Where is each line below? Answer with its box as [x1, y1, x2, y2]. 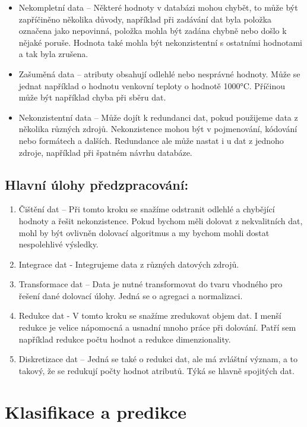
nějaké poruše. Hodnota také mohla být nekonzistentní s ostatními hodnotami [18, 36, 302, 48]
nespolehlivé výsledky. [18, 238, 99, 250]
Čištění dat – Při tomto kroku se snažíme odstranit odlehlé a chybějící [18, 203, 275, 215]
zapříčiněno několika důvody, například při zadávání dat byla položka [18, 12, 272, 25]
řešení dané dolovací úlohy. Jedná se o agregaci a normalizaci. [18, 289, 243, 302]
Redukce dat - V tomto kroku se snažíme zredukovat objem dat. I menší [18, 309, 281, 322]
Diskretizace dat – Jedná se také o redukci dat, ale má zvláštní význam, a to [18, 353, 298, 365]
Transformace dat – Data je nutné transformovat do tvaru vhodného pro [18, 278, 283, 290]
